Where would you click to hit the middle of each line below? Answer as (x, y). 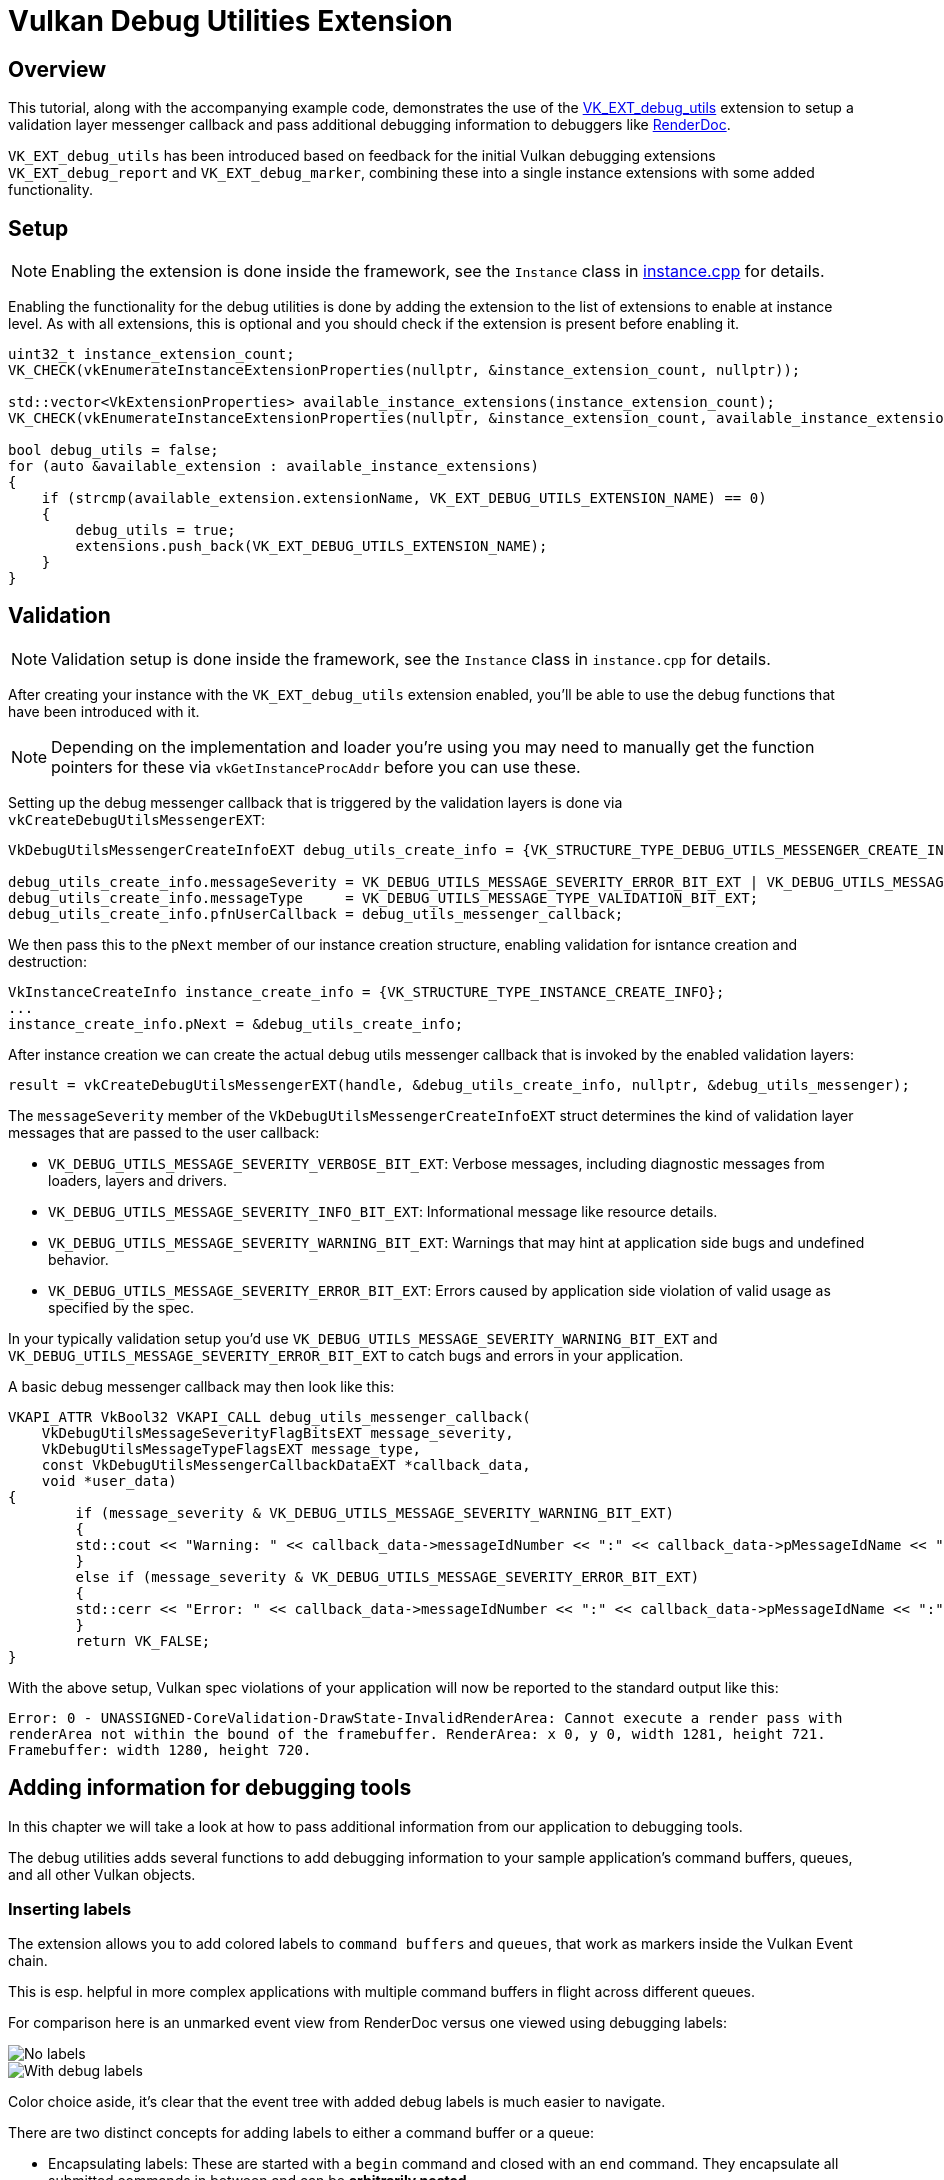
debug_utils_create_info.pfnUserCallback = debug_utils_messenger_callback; (316, 913)
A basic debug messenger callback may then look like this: (201, 1386)
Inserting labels (70, 1909)
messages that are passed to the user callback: (164, 1132)
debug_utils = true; (155, 530)
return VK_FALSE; (143, 1640)
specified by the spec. (121, 1307)
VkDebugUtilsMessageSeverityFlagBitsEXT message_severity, (277, 1432)
